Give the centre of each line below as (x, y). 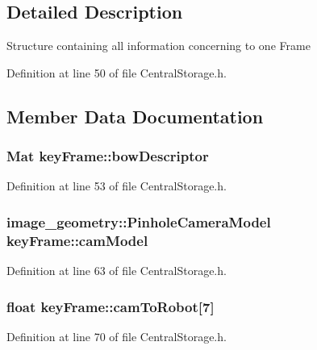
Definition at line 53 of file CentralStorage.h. (117, 186)
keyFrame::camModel (77, 240)
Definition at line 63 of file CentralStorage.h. (117, 271)
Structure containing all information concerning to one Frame (158, 46)
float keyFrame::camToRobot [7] (111, 306)
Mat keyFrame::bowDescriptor (108, 156)
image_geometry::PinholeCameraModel (139, 221)
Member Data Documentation (135, 116)
